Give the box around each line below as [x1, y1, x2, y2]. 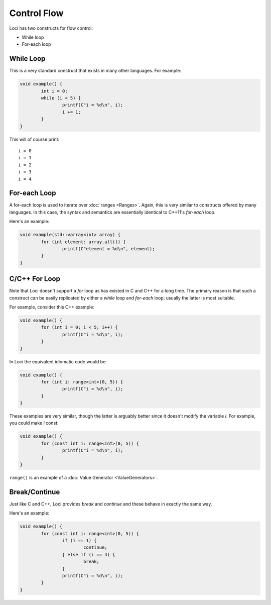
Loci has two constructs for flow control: [9, 25, 93, 31]
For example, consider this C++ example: [9, 304, 95, 310]
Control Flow [9, 8, 64, 19]
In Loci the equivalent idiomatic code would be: [9, 358, 107, 364]
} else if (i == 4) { [62, 552, 115, 557]
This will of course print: [9, 136, 60, 142]
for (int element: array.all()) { [41, 239, 126, 245]
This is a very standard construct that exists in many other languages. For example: [9, 68, 182, 74]
